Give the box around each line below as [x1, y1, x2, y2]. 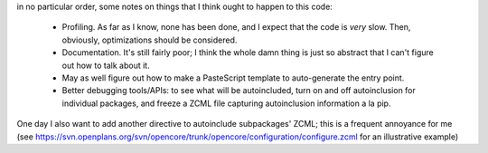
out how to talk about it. [61, 60, 150, 71]
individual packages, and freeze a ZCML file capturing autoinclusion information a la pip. [61, 98, 391, 109]
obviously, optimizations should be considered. [61, 34, 238, 45]
